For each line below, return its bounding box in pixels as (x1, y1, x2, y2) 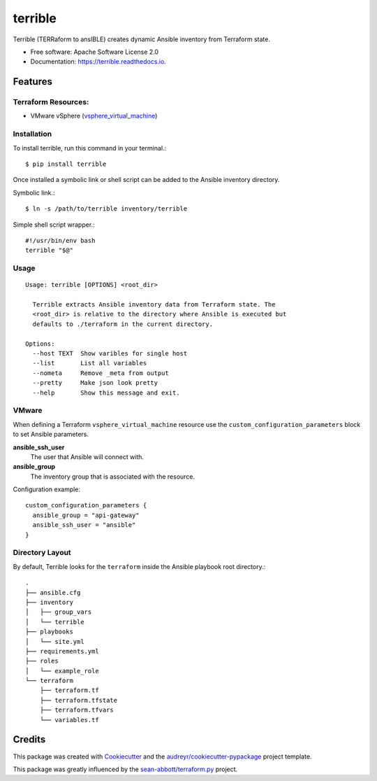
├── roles (25, 657, 59, 665)
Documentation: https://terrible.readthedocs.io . (30, 57, 167, 66)
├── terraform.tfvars (39, 706, 114, 714)
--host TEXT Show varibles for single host (32, 350, 188, 358)
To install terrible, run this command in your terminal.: (13, 143, 167, 152)
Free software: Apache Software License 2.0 (30, 48, 159, 56)
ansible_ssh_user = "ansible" (32, 521, 136, 529)
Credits (13, 733, 46, 745)
